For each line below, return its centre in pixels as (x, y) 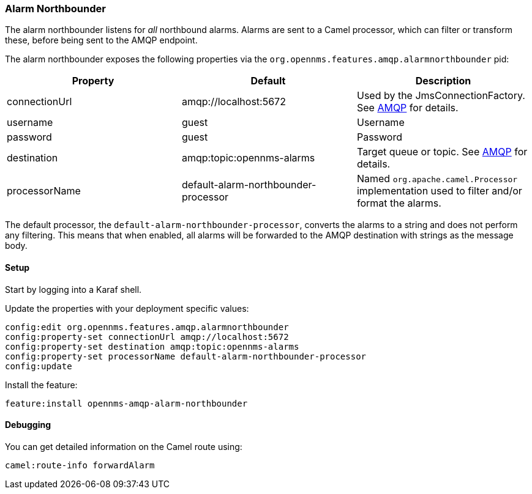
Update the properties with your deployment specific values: (127, 308)
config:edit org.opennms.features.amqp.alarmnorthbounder (147, 327)
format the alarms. (399, 203)
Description (443, 81)
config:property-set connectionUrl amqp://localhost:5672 (147, 337)
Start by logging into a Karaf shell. (73, 289)
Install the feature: (41, 385)
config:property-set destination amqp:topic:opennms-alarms (152, 346)
